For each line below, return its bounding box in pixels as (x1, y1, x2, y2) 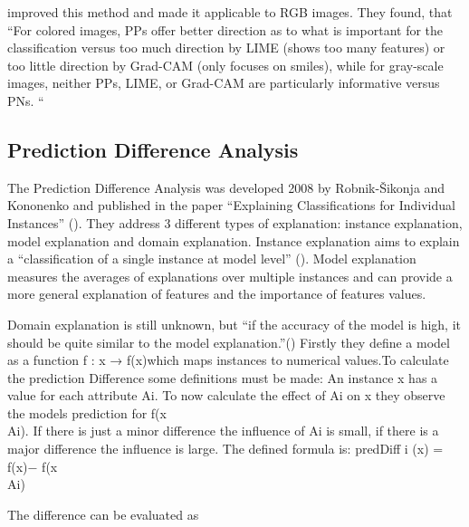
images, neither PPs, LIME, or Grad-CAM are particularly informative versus (7, 73, 440, 92)
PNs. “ (7, 91, 44, 110)
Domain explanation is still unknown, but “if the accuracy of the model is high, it (7, 314, 462, 333)
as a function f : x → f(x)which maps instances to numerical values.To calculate (7, 350, 449, 369)
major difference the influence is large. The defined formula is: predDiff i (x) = (7, 439, 444, 458)
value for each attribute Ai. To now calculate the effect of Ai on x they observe (7, 386, 445, 405)
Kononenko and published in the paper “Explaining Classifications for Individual (7, 196, 455, 215)
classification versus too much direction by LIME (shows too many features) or (7, 38, 445, 57)
